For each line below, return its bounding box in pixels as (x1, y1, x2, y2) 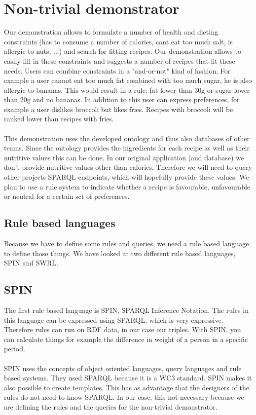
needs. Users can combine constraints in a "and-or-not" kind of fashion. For (4, 65, 231, 75)
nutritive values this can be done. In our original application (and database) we (4, 152, 244, 162)
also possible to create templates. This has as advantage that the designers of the (4, 382, 249, 392)
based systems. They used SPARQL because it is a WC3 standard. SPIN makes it (4, 373, 252, 383)
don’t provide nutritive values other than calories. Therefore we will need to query (4, 162, 252, 172)
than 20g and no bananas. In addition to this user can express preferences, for (4, 94, 240, 105)
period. (4, 343, 25, 354)
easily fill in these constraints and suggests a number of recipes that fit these (4, 55, 235, 66)
